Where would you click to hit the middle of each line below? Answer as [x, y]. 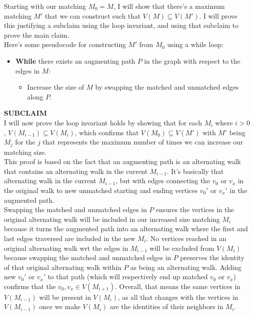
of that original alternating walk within [63, 267]
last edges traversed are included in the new [70, 238]
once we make [60, 306]
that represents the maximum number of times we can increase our [143, 142]
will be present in [65, 297]
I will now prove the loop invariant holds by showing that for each [103, 122]
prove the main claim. [37, 35]
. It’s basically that [195, 171]
